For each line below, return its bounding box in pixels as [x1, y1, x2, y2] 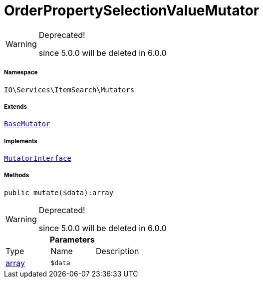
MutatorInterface [4, 154, 71, 163]
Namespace [4, 69, 38, 76]
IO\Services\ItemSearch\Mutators [4, 85, 135, 94]
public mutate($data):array [4, 188, 114, 197]
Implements [4, 137, 37, 145]
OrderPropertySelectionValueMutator [4, 2, 260, 19]
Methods [4, 172, 29, 179]
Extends [4, 103, 27, 110]
